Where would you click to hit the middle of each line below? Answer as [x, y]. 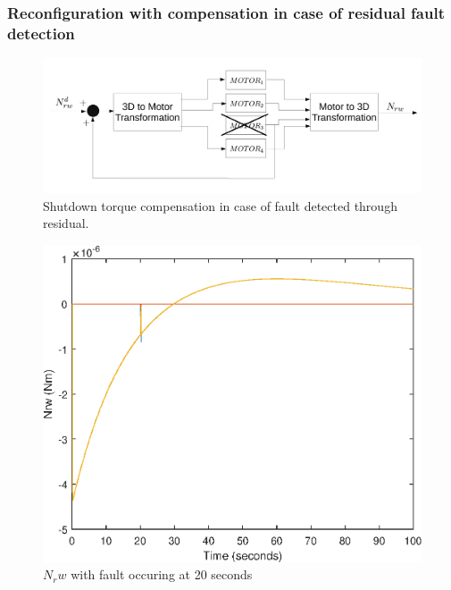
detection [41, 33]
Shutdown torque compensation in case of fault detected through [220, 205]
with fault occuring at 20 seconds [162, 574]
